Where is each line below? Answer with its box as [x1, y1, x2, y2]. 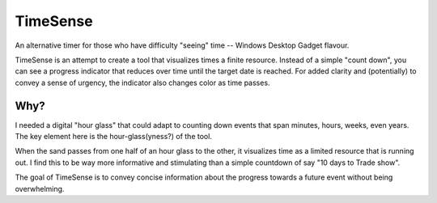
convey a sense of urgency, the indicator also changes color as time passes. [15, 78, 270, 87]
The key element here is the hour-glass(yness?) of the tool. [15, 132, 212, 142]
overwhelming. [15, 184, 65, 193]
